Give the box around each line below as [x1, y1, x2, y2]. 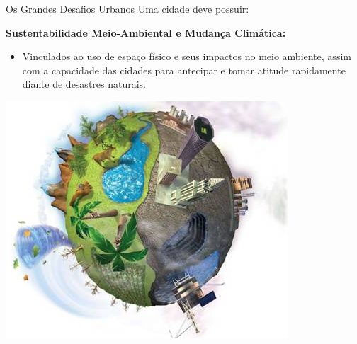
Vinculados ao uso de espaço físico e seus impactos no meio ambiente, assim [22, 49, 351, 64]
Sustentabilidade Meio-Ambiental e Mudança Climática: [6, 25, 286, 40]
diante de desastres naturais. [22, 76, 147, 91]
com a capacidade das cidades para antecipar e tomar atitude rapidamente [22, 62, 346, 77]
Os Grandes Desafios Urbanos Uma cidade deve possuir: [6, 1, 249, 16]
